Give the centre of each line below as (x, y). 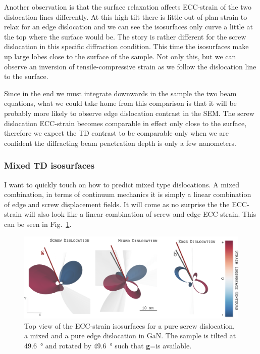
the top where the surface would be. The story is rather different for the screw (125, 36)
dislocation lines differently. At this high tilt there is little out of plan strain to (126, 16)
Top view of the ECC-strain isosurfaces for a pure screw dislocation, (129, 325)
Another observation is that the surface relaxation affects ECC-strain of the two (128, 7)
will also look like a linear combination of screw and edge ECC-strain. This (140, 214)
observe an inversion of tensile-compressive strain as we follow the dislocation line (130, 66)
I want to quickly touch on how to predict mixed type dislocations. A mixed (122, 184)
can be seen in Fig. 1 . (38, 224)
